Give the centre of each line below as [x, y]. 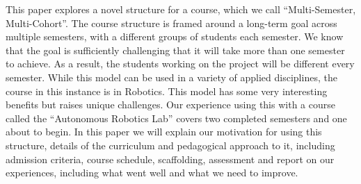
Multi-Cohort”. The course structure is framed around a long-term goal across [171, 23]
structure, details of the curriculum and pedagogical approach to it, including [170, 145]
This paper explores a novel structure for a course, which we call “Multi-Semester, [181, 9]
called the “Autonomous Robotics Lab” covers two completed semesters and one [176, 118]
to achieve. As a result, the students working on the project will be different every [180, 64]
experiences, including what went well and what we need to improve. [152, 173]
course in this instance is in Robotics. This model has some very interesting [167, 91]
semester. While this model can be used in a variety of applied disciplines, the [171, 77]
